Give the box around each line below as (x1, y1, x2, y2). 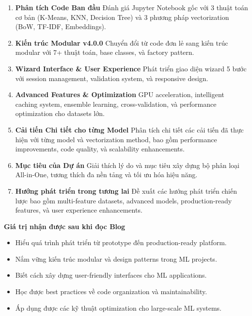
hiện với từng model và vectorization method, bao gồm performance (15, 134, 217, 144)
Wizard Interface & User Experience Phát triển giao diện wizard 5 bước (15, 63, 247, 73)
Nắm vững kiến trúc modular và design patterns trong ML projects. (15, 253, 217, 264)
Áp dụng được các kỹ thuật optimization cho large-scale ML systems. (15, 302, 221, 313)
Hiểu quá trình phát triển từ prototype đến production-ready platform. (15, 237, 227, 248)
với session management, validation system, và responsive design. (15, 73, 208, 83)
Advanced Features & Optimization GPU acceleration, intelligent (15, 89, 224, 100)
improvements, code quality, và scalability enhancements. (15, 144, 185, 154)
